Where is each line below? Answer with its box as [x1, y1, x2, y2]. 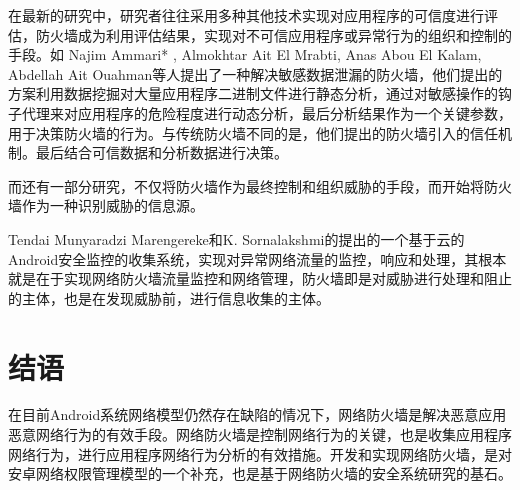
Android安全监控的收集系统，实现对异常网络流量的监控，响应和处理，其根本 [8, 248, 507, 269]
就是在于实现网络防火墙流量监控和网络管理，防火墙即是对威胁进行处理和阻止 [8, 268, 512, 289]
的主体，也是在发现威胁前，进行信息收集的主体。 [8, 287, 330, 308]
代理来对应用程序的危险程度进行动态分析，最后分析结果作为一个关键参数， [21, 102, 512, 123]
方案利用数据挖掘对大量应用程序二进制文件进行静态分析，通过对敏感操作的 [8, 83, 498, 104]
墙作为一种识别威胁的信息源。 [8, 195, 204, 216]
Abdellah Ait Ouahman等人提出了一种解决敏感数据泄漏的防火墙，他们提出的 [8, 63, 503, 84]
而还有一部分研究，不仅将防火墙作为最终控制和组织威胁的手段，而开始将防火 [8, 175, 512, 196]
